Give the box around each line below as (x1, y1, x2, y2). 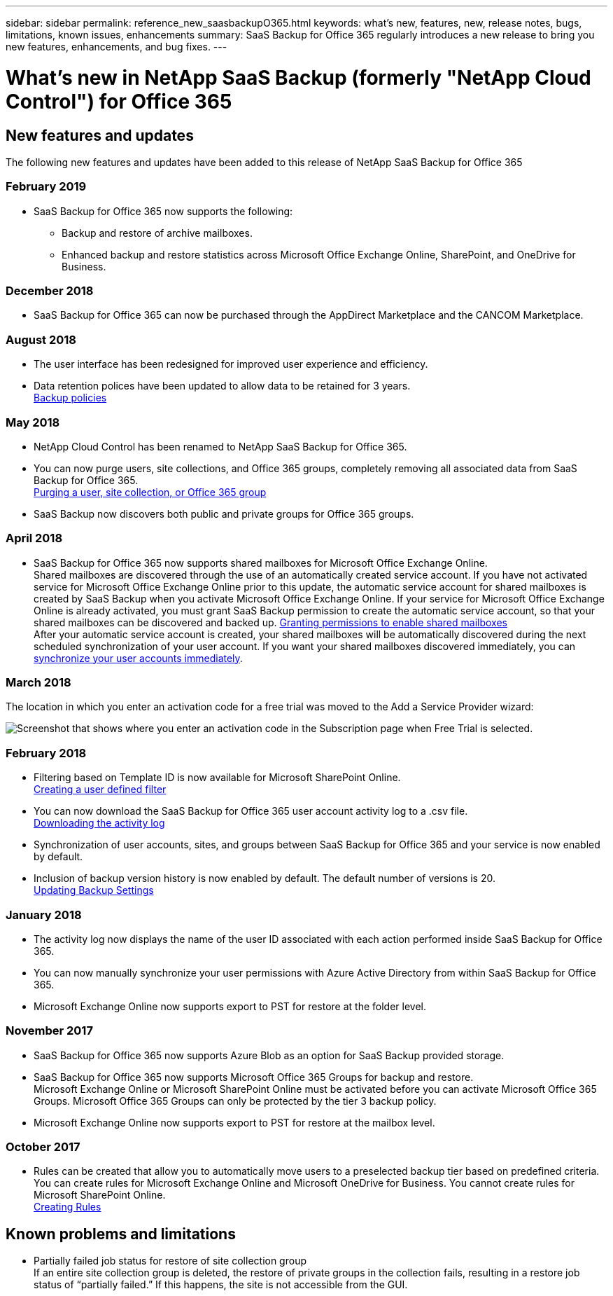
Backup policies (34, 392, 107, 404)
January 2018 (6, 907, 82, 922)
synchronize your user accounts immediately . (34, 652, 243, 664)
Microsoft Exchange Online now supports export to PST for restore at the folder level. (34, 1000, 427, 1012)
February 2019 (6, 179, 87, 194)
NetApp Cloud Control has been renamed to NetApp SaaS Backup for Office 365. (34, 440, 407, 453)
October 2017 (6, 1140, 80, 1154)
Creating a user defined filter (34, 783, 167, 796)
